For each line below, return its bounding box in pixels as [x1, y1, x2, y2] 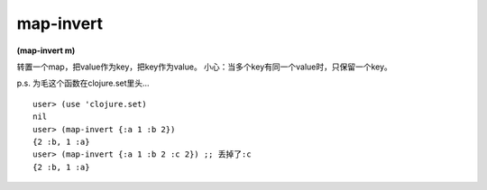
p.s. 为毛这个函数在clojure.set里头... [16, 77, 150, 89]
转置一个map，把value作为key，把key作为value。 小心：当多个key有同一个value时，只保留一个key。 [16, 61, 392, 72]
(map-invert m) [16, 45, 76, 56]
